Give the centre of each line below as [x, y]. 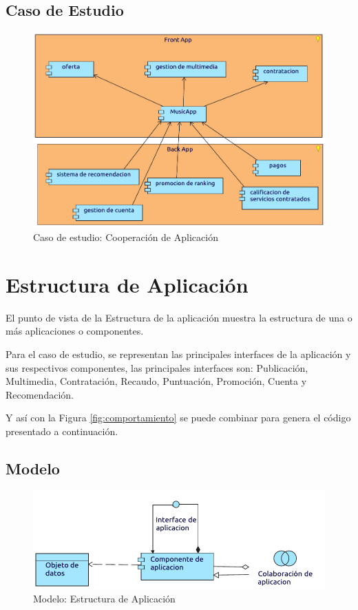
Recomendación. [40, 394]
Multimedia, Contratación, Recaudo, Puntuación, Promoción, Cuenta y [156, 381]
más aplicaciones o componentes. [75, 331]
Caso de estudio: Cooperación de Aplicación [126, 237]
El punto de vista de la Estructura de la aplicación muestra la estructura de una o [179, 317]
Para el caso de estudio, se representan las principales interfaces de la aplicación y [178, 354]
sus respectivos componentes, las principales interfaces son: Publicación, [157, 367]
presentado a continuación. [62, 431]
